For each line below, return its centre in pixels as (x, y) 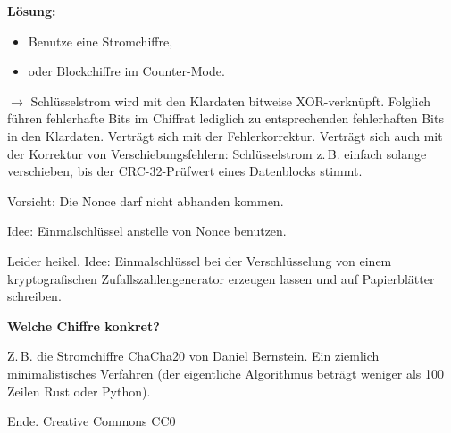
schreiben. (34, 296)
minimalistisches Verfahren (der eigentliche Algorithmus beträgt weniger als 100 (226, 373)
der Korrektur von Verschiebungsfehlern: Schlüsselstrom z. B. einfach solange (217, 153)
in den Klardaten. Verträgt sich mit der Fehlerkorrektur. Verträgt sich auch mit (225, 135)
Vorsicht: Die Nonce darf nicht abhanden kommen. (146, 200)
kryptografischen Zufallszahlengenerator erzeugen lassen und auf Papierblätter (221, 278)
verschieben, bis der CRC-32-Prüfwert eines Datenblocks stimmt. (185, 171)
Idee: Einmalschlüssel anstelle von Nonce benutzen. (147, 231)
